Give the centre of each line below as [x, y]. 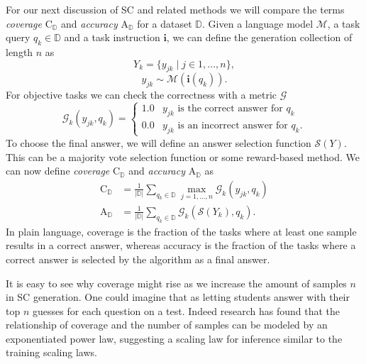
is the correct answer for [230, 109]
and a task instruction [112, 37]
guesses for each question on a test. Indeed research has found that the [186, 310]
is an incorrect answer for [233, 125]
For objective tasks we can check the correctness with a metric [142, 95]
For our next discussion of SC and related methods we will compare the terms [175, 9]
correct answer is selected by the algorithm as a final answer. [138, 259]
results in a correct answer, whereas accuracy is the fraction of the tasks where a [181, 245]
